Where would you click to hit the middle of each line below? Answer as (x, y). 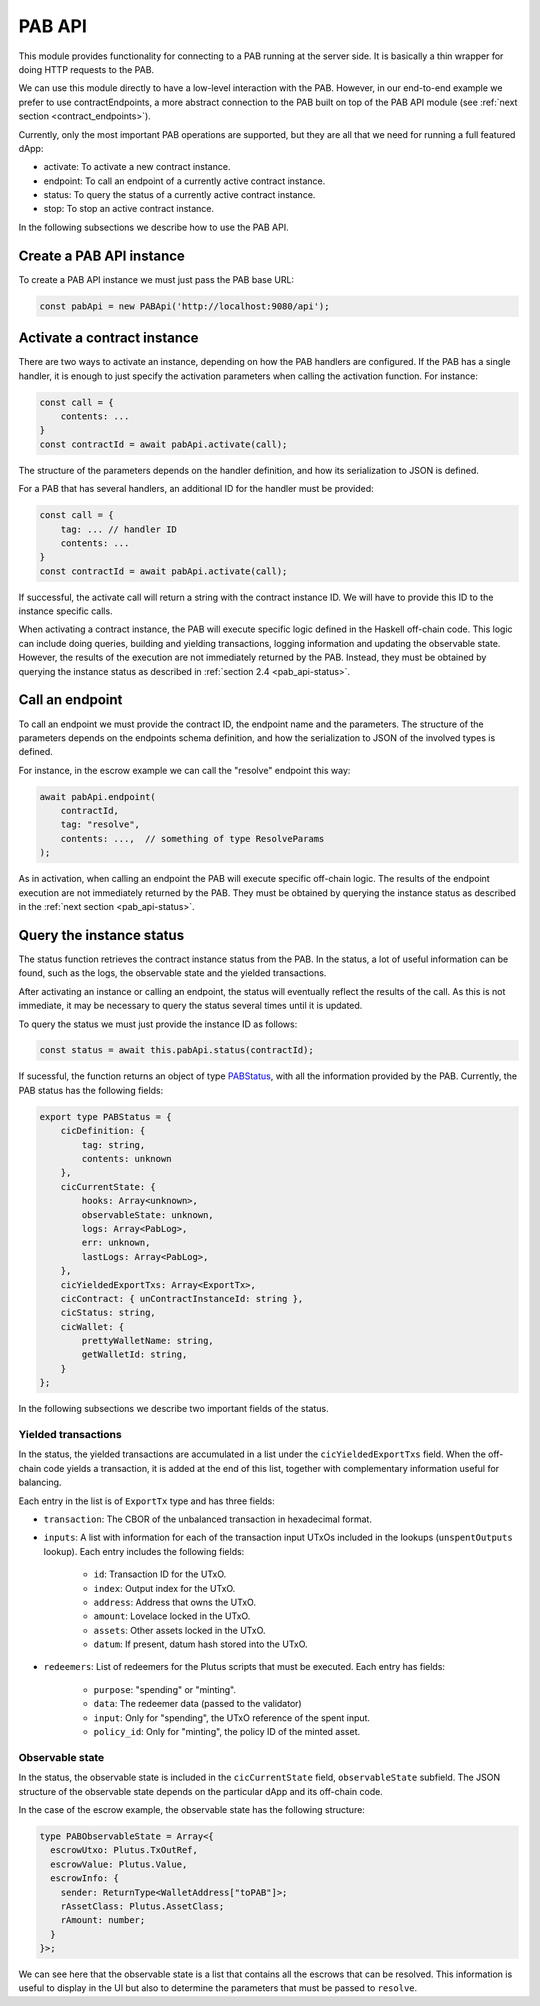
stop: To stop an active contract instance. (129, 209)
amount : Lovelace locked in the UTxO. (172, 1616)
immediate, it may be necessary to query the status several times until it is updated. (190, 1006)
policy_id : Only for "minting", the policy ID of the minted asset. (227, 1732)
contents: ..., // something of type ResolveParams (192, 838)
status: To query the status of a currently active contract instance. (179, 195)
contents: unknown (126, 1159)
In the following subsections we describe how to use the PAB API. (153, 227)
